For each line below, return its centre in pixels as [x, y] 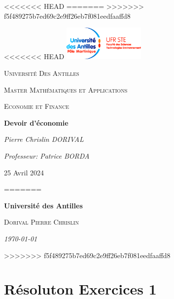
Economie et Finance [37, 106]
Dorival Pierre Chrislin [41, 222]
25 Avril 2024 [24, 172]
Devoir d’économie [36, 122]
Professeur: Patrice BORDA [47, 155]
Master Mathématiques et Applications [66, 89]
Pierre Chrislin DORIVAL [44, 139]
